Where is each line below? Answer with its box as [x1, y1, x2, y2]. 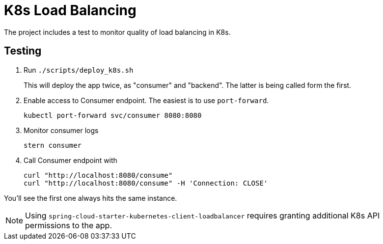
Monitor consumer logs [24, 126, 99, 135]
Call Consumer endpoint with [24, 156, 117, 164]
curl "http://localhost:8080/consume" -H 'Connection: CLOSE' [24, 179, 268, 187]
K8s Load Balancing [4, 2, 137, 19]
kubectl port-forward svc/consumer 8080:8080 [24, 111, 202, 119]
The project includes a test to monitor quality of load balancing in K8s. [4, 27, 231, 36]
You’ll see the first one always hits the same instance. [4, 193, 177, 202]
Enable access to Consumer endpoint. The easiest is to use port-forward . [24, 96, 269, 105]
